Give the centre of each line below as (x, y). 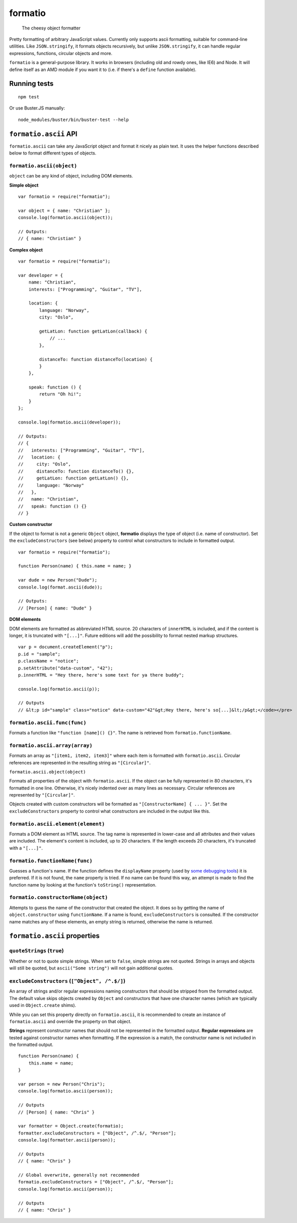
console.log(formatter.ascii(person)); (67, 1140)
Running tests (31, 84)
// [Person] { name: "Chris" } (56, 1112)
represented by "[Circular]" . (42, 795)
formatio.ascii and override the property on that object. (70, 1021)
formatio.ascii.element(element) (57, 824)
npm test (29, 97)
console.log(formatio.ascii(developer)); (69, 422)
